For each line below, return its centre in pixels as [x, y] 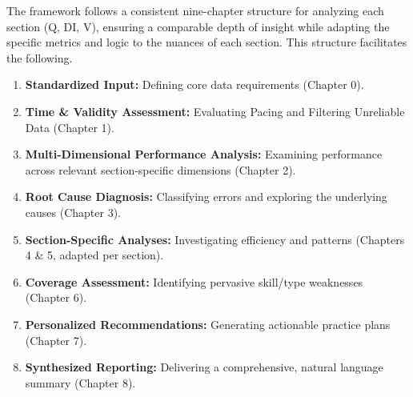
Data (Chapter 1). [70, 127]
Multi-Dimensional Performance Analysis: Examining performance [204, 154]
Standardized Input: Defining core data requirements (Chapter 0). [194, 84]
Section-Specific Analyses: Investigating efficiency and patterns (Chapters [215, 239]
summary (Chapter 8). [80, 382]
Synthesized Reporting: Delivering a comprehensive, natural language [204, 367]
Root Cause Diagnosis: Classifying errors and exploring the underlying [206, 196]
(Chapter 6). [56, 297]
